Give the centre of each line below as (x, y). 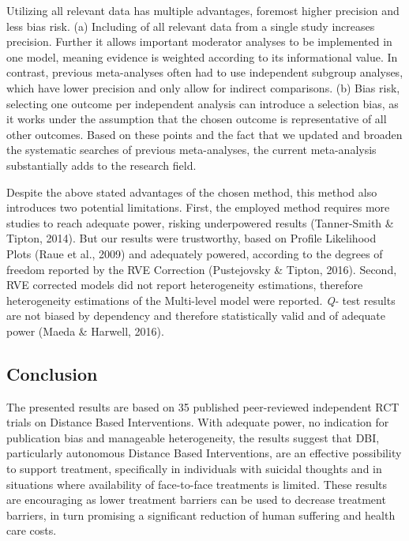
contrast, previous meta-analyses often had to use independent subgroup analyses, (205, 72)
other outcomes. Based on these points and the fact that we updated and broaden (204, 134)
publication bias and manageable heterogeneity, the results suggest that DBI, (193, 437)
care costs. (32, 530)
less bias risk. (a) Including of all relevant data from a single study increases (191, 26)
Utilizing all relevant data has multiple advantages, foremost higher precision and (203, 10)
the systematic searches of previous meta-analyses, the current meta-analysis (191, 150)
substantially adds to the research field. (101, 165)
